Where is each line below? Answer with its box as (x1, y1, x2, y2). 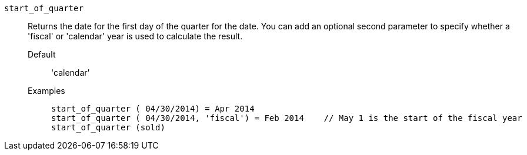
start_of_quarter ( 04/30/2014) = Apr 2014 (51, 104, 255, 113)
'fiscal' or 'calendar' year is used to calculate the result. (28, 31, 243, 41)
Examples (28, 86, 65, 96)
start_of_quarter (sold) (51, 123, 165, 132)
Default (28, 49, 56, 59)
